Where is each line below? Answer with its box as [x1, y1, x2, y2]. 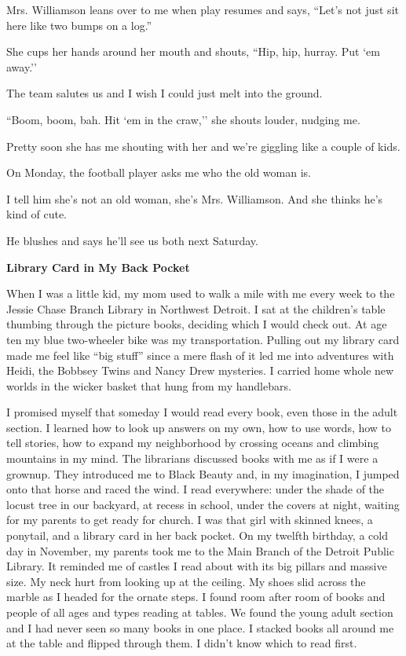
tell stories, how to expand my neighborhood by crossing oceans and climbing [6, 434, 379, 451]
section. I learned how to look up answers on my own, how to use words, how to [6, 419, 392, 435]
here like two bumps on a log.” [6, 16, 152, 33]
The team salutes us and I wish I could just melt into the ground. [6, 85, 323, 101]
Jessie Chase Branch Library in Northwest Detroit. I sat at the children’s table [6, 300, 386, 317]
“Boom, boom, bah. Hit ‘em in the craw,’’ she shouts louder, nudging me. [6, 111, 360, 127]
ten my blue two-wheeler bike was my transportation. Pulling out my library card [6, 331, 400, 347]
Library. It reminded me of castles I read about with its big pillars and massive [6, 558, 387, 574]
